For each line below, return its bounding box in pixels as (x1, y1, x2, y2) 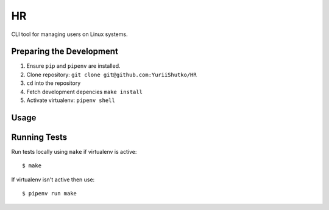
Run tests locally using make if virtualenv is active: (11, 148, 137, 155)
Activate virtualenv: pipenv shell (26, 96, 115, 104)
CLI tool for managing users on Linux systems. (11, 31, 128, 38)
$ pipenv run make (22, 190, 77, 197)
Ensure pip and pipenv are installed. (26, 62, 121, 70)
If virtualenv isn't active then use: (11, 176, 95, 183)
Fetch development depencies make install (26, 88, 143, 95)
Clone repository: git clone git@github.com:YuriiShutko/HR (26, 71, 197, 78)
